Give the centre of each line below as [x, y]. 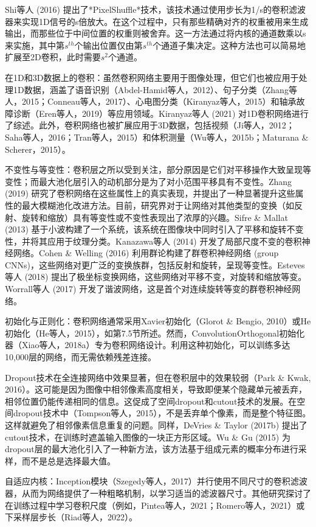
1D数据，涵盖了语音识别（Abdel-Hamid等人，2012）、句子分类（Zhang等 [155, 89]
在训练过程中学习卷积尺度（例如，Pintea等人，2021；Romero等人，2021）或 [155, 505]
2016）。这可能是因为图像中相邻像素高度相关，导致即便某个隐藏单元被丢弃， [156, 389]
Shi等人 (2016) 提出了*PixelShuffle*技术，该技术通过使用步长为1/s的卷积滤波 [155, 9]
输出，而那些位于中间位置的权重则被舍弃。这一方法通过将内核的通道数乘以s [156, 33]
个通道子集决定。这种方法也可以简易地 [229, 45]
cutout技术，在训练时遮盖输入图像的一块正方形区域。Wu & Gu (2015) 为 [148, 437]
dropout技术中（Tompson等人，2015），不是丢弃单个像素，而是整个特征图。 [162, 413]
